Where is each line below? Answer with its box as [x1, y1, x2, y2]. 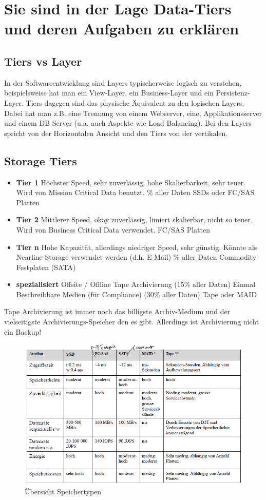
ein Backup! [4, 326, 42, 337]
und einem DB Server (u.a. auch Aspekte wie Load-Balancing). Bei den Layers [4, 118, 252, 128]
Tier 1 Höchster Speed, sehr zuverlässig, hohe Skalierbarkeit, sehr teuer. [16, 177, 246, 187]
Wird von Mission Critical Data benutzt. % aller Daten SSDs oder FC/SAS [16, 187, 255, 198]
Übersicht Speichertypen [25, 486, 102, 497]
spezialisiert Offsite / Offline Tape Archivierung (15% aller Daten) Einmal [16, 279, 256, 290]
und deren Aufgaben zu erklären [4, 18, 239, 39]
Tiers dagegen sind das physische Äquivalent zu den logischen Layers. [26, 97, 244, 108]
